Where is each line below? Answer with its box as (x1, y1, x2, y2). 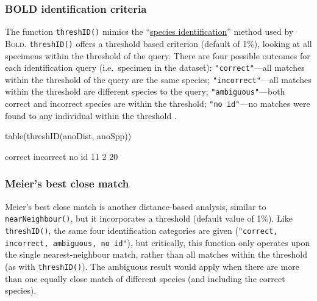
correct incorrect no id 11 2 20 (5, 150, 118, 162)
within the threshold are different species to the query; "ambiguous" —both (5, 85, 285, 98)
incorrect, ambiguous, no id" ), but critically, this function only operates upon (5, 236, 310, 248)
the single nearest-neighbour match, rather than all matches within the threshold (5, 248, 307, 261)
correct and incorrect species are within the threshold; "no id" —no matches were (5, 97, 310, 110)
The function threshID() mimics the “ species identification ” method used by (5, 25, 294, 38)
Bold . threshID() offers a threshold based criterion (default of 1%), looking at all (5, 37, 312, 49)
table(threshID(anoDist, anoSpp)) (5, 129, 132, 142)
